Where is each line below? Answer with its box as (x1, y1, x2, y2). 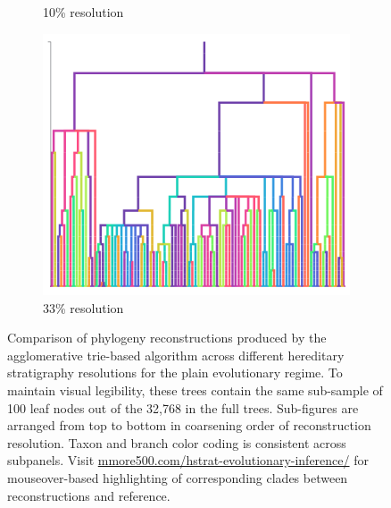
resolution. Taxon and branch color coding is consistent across (7, 433, 346, 452)
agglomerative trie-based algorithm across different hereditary (7, 345, 345, 364)
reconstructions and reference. (7, 486, 171, 504)
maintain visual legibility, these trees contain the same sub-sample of (7, 380, 383, 399)
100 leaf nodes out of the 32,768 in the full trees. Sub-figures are (7, 398, 359, 417)
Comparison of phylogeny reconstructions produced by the (7, 328, 327, 347)
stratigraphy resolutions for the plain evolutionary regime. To (7, 363, 343, 382)
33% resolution (43, 298, 124, 317)
